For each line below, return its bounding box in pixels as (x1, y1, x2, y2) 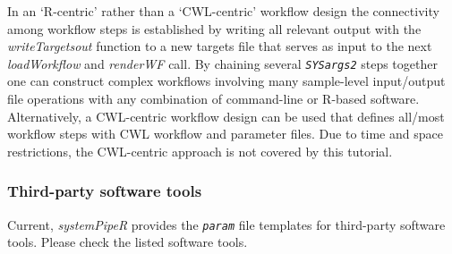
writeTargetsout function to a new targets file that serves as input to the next (7, 37, 432, 55)
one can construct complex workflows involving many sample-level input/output (7, 72, 446, 90)
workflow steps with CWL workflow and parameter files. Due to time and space (7, 124, 443, 143)
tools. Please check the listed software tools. (7, 233, 248, 251)
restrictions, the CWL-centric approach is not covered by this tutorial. (7, 141, 393, 160)
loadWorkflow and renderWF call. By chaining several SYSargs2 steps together (7, 54, 438, 72)
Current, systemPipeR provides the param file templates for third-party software (7, 215, 446, 233)
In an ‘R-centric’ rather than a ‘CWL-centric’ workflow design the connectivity (7, 2, 439, 20)
